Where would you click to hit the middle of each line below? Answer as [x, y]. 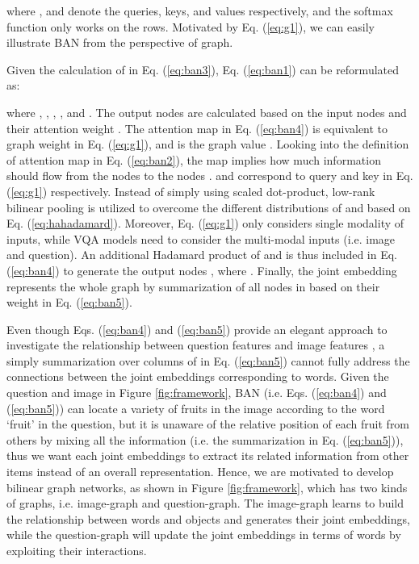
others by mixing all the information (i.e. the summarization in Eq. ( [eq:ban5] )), [205, 439]
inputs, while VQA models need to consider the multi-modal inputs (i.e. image [201, 238]
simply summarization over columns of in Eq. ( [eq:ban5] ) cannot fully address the [208, 360]
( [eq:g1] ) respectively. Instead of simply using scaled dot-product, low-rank [191, 191]
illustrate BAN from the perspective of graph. [120, 42]
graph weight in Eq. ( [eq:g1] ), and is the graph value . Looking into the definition [208, 144]
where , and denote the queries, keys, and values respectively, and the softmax [200, 10]
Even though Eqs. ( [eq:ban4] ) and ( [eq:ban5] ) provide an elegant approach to [197, 329]
